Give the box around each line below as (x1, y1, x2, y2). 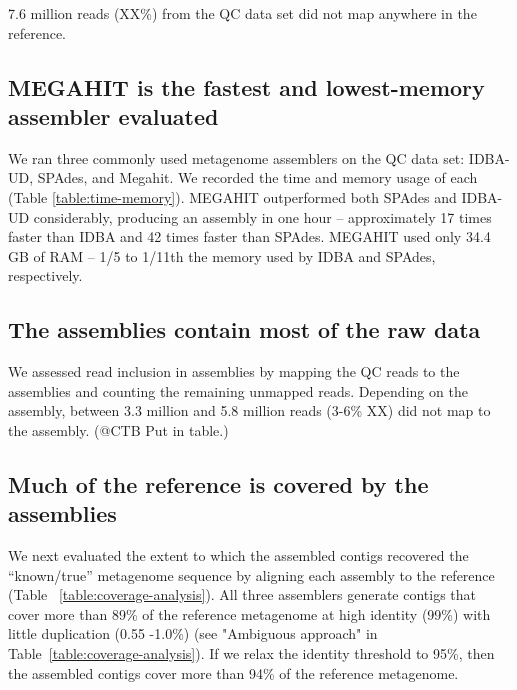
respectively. (8, 265, 83, 286)
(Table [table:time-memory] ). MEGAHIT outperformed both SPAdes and (8, 186, 457, 207)
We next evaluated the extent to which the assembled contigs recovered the (8, 545, 469, 566)
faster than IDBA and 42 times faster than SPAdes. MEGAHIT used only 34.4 (8, 226, 491, 247)
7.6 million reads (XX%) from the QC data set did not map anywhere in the (8, 3, 477, 23)
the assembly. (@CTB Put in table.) (8, 419, 229, 440)
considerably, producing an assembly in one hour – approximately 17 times (33, 206, 492, 227)
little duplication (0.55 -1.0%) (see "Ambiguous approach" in (8, 623, 378, 644)
